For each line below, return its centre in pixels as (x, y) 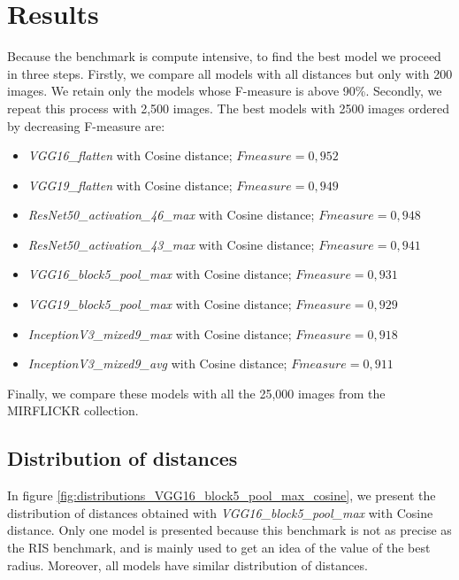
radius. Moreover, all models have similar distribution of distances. (187, 565)
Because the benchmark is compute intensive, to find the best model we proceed (224, 56)
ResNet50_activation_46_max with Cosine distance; (171, 215)
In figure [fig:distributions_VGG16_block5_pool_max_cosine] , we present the (222, 495)
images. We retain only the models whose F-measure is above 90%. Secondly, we (225, 91)
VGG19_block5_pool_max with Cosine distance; (160, 304)
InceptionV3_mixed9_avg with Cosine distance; (157, 363)
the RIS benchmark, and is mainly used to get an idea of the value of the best (219, 548)
